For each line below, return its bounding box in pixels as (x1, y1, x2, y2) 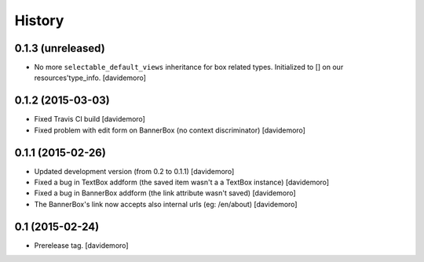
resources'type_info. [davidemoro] (34, 73, 147, 82)
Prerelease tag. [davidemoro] (34, 240, 129, 250)
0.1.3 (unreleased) (14, 42, 105, 55)
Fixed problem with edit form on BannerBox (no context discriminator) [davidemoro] (34, 126, 306, 135)
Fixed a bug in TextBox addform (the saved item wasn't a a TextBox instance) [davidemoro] (34, 177, 330, 187)
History (14, 12, 64, 29)
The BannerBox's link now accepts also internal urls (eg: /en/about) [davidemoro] (34, 199, 298, 209)
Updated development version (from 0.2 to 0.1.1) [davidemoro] (34, 166, 235, 176)
